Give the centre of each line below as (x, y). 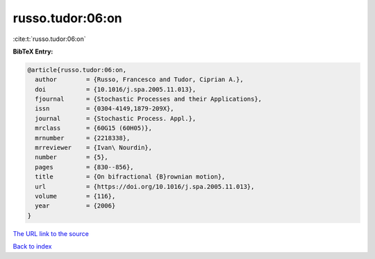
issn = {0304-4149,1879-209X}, (105, 109)
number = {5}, (72, 157)
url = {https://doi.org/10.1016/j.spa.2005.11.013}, (145, 186)
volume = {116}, (75, 196)
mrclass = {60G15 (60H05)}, (94, 128)
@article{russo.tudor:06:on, (77, 70)
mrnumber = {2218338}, (83, 138)
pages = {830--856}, (85, 167)
